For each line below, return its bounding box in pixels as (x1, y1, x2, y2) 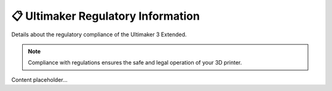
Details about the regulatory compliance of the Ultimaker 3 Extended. (11, 31, 187, 38)
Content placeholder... (11, 76, 68, 83)
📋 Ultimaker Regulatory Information (11, 9, 200, 23)
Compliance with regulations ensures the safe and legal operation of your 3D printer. (28, 59, 242, 66)
